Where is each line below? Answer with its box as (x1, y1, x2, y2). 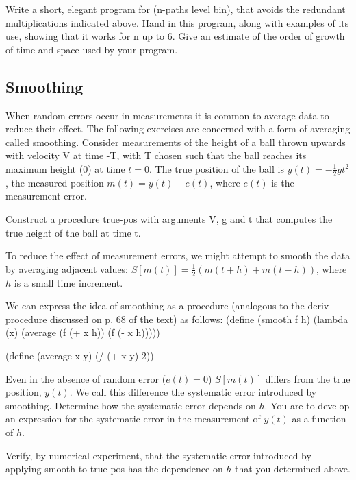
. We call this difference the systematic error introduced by (69, 385, 317, 399)
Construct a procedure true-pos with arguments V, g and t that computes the (5, 211, 333, 226)
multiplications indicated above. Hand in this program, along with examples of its (5, 15, 349, 29)
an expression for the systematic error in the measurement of (5, 411, 261, 426)
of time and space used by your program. (5, 42, 178, 56)
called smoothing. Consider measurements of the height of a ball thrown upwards (5, 134, 346, 149)
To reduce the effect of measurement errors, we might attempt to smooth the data (5, 248, 351, 263)
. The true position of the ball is (149, 161, 284, 176)
